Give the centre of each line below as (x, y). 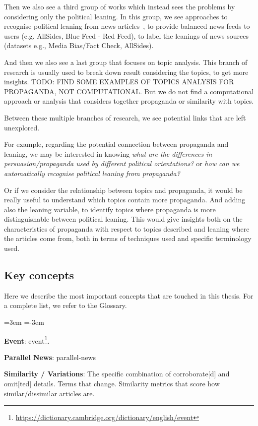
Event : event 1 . (27, 340)
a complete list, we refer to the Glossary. (65, 305)
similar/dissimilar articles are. (49, 393)
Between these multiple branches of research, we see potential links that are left (125, 117)
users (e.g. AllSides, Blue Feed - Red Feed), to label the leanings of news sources (126, 35)
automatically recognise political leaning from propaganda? (92, 173)
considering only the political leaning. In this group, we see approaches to (116, 16)
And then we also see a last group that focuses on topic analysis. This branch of (126, 62)
